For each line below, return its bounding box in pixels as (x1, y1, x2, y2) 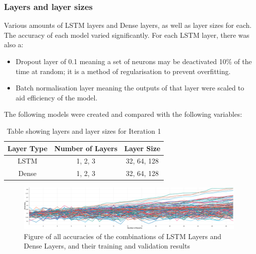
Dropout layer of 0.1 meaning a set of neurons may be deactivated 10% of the (15, 56, 252, 66)
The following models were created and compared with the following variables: (4, 109, 242, 119)
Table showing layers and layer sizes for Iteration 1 (6, 125, 161, 136)
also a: (4, 39, 23, 50)
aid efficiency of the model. (15, 92, 98, 102)
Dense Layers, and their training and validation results (24, 241, 190, 251)
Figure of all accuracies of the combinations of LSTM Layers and (24, 231, 221, 241)
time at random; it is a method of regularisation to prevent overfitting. (15, 66, 231, 76)
